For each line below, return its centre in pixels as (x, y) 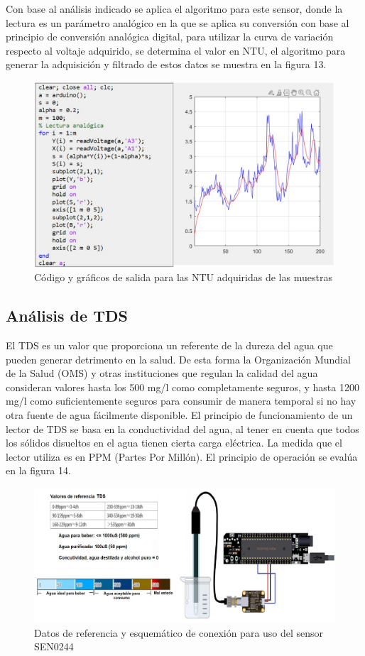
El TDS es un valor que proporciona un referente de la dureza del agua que (169, 345)
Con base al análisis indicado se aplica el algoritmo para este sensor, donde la (174, 9)
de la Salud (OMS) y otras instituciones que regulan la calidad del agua (162, 373)
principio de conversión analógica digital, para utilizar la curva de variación (170, 37)
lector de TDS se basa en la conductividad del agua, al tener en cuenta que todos (182, 428)
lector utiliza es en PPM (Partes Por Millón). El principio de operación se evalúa (182, 456)
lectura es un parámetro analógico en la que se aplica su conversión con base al (178, 22)
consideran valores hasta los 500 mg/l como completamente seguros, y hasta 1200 (182, 387)
